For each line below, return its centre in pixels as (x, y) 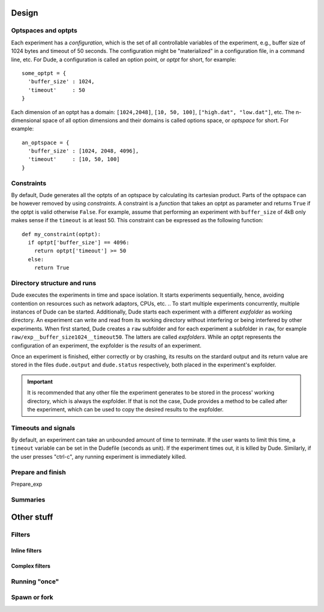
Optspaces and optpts (44, 31)
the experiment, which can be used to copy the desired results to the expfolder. (125, 409)
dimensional (26, 120)
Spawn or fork (32, 598)
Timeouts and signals (43, 428)
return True (52, 268)
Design (25, 13)
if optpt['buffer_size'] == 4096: (79, 242)
